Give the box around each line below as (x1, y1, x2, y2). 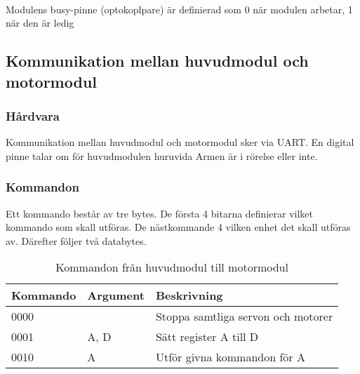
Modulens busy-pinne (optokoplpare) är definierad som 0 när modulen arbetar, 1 (6, 1, 353, 16)
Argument (87, 287, 145, 304)
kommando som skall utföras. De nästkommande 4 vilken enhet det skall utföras (6, 220, 351, 234)
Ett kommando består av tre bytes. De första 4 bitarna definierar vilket (6, 206, 313, 220)
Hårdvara (6, 107, 60, 124)
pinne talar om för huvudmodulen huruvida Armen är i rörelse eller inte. (6, 148, 318, 163)
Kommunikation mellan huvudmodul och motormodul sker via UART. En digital (6, 135, 354, 149)
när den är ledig (6, 15, 74, 30)
